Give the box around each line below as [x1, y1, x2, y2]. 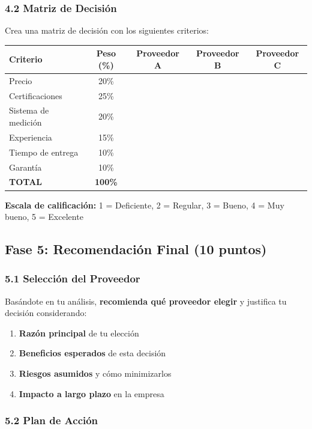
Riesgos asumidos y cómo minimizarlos [19, 367, 172, 380]
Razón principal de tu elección [19, 326, 139, 339]
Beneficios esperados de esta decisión [19, 347, 166, 359]
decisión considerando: [5, 306, 87, 319]
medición [9, 116, 42, 129]
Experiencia [9, 130, 52, 143]
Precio [9, 74, 32, 87]
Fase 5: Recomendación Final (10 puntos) [5, 240, 267, 258]
